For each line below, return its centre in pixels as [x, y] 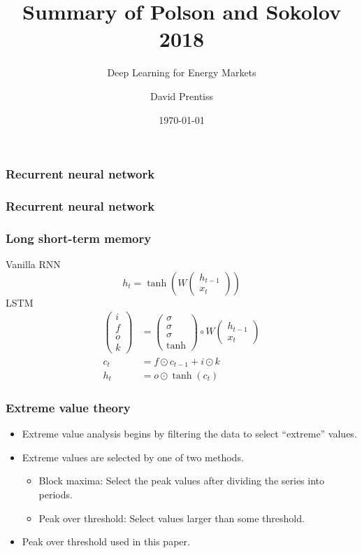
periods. [56, 494]
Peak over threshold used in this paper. [106, 541]
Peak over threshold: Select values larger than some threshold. [172, 518]
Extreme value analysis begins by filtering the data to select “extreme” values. [189, 434]
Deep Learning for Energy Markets [182, 72]
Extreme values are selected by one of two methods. [133, 457]
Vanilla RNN [33, 264]
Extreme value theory [68, 407]
